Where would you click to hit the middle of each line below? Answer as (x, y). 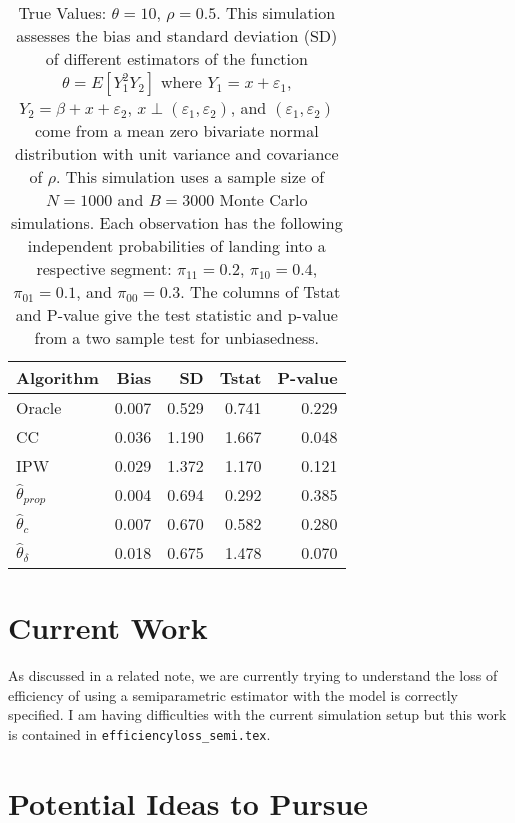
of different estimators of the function (176, 58)
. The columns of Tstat (260, 291)
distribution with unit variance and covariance (177, 153)
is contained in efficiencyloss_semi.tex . (139, 733)
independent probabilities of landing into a (176, 245)
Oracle (39, 407)
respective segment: (104, 268)
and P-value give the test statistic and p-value (176, 314)
